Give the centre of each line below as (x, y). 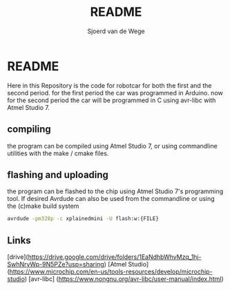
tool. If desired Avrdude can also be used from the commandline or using (111, 199)
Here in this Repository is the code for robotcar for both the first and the (109, 85)
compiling (29, 129)
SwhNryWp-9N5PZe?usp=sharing (56, 264)
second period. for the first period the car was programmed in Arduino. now (115, 93)
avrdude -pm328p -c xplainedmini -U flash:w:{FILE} (83, 219)
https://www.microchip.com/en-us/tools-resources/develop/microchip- (111, 271)
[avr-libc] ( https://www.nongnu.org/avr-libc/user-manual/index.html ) (126, 279)
